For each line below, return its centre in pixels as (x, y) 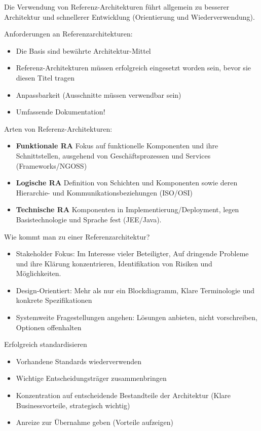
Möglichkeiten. (39, 273)
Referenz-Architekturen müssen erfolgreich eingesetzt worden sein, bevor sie (133, 68)
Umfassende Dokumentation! (61, 112)
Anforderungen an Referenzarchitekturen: (68, 34)
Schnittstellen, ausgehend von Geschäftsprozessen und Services (113, 155)
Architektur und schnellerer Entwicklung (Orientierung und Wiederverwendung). (129, 16)
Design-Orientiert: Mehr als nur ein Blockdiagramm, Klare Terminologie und (135, 290)
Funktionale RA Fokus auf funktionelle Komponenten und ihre (117, 146)
